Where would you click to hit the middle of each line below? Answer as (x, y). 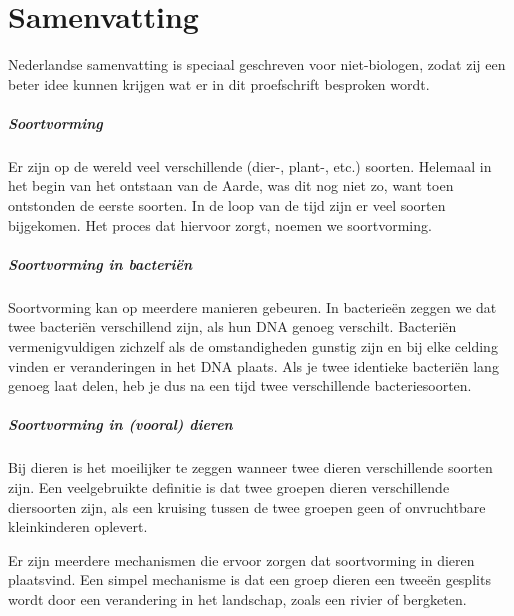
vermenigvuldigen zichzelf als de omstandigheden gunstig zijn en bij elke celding (253, 346)
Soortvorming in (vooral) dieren (120, 424)
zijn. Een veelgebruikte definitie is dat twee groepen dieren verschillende (229, 486)
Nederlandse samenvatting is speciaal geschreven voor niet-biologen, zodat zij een (257, 64)
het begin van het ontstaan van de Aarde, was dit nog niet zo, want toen (231, 185)
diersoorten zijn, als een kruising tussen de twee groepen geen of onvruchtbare (247, 506)
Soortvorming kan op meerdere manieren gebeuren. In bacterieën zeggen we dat (252, 306)
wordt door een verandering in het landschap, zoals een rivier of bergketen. (237, 598)
